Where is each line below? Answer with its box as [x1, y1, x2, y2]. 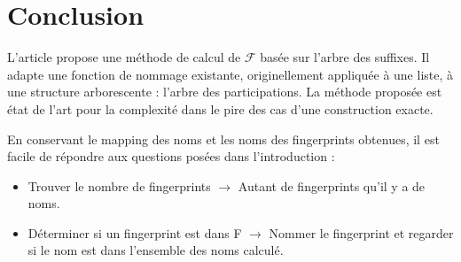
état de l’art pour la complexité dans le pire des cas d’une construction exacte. [7, 99, 434, 118]
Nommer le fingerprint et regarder [269, 223, 454, 242]
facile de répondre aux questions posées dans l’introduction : [7, 147, 335, 166]
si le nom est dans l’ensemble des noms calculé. [27, 241, 284, 259]
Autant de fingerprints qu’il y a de [238, 176, 426, 195]
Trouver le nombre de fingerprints [27, 176, 211, 195]
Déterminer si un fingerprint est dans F [27, 223, 242, 242]
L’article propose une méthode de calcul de [7, 48, 241, 66]
